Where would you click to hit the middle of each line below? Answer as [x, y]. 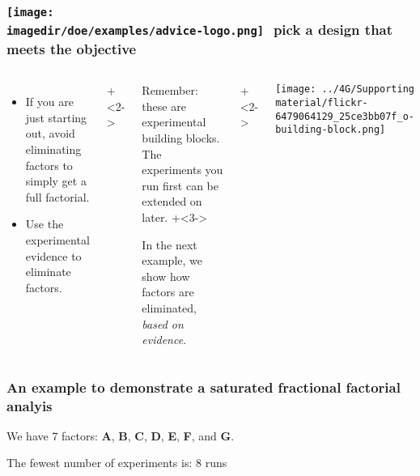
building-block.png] [331, 130]
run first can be [180, 185]
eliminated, [170, 307]
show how [166, 276]
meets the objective [72, 48]
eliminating [53, 149]
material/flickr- [322, 102]
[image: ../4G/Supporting [345, 89]
